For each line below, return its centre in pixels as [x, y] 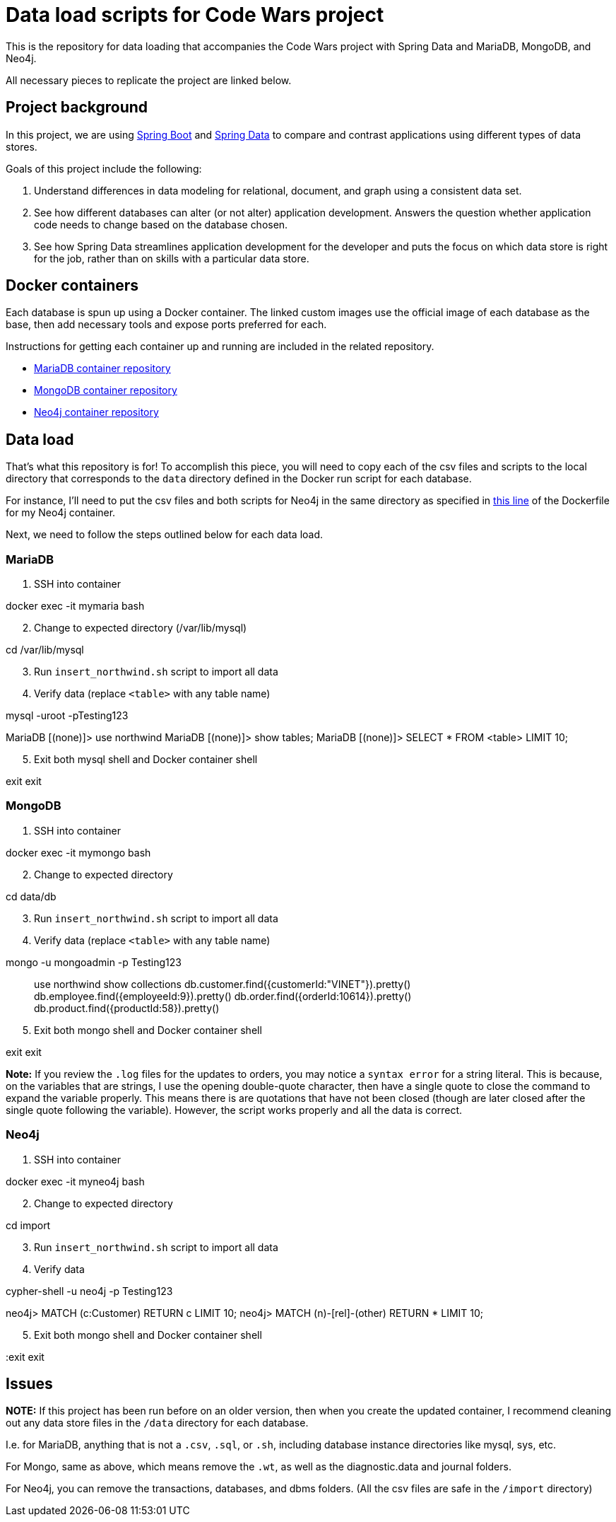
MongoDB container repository [106, 390]
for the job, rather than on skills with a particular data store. [172, 258]
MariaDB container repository [102, 368]
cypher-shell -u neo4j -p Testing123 [89, 1291]
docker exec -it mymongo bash [78, 852]
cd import [28, 1225]
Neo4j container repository [96, 412]
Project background [77, 108]
